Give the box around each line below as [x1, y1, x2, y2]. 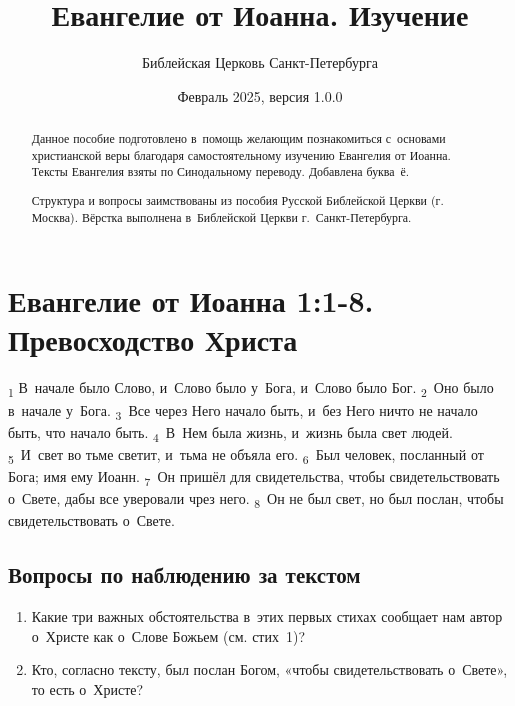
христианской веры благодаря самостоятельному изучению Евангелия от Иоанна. [31, 146, 451, 163]
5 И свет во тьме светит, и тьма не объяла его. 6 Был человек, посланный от [8, 443, 484, 467]
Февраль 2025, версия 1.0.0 [177, 85, 343, 106]
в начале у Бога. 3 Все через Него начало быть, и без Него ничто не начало [8, 399, 478, 423]
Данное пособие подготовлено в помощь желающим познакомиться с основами [31, 130, 446, 147]
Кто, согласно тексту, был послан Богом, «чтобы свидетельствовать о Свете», [31, 659, 508, 680]
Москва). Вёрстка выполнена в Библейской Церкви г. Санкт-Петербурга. [31, 208, 412, 225]
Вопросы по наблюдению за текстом [8, 559, 361, 590]
